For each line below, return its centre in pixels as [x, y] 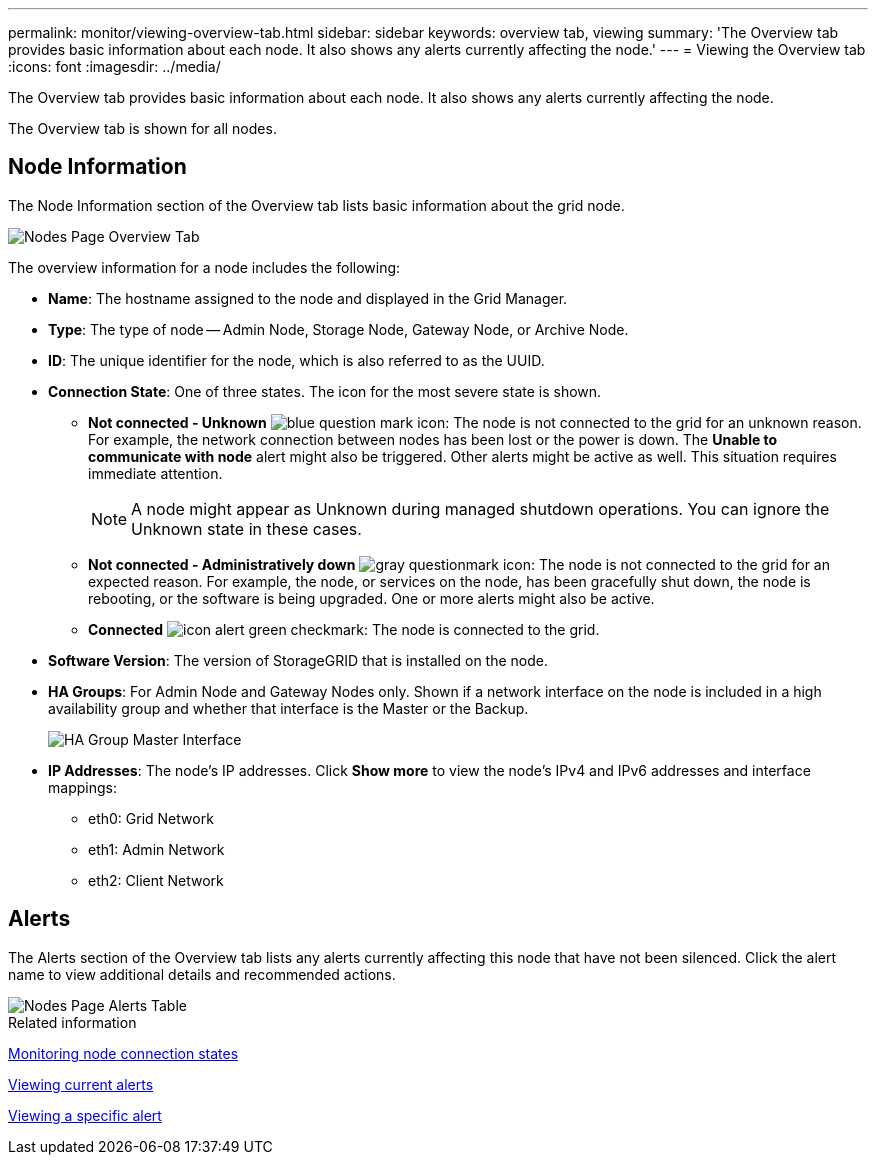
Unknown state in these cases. [246, 528]
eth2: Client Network [156, 880]
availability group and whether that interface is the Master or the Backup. [288, 708]
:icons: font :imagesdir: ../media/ [114, 66]
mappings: [82, 787]
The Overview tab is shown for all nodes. [142, 128]
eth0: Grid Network [151, 818]
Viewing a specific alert [85, 1115]
